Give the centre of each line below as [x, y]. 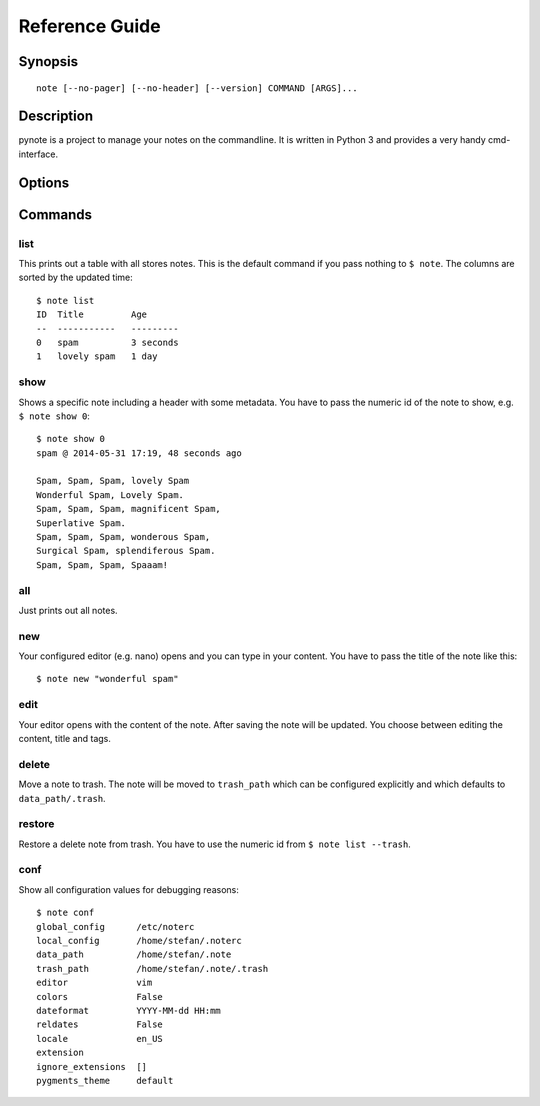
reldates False [100, 1024]
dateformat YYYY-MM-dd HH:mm [129, 1010]
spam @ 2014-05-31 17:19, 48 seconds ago [139, 453]
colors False [100, 996]
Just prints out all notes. [68, 610]
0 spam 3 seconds [107, 342]
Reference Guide [89, 26]
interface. [38, 154]
